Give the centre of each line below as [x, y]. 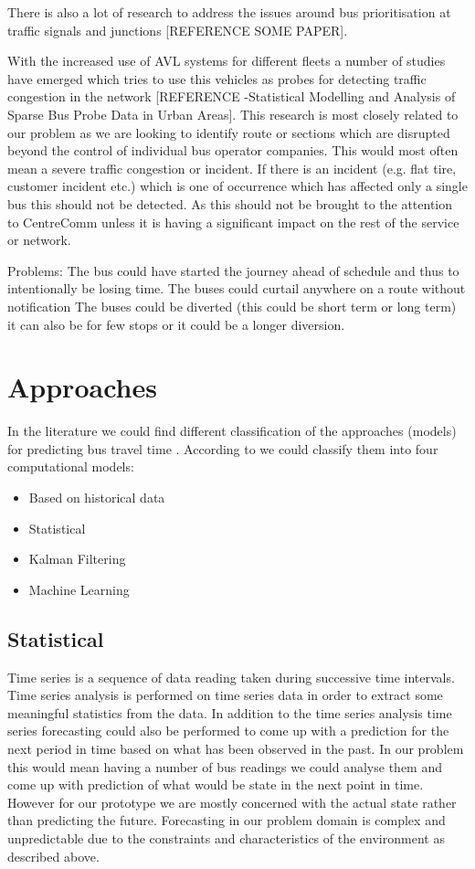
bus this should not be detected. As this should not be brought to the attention [230, 203]
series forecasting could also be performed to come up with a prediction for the [228, 731]
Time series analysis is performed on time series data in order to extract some [225, 695]
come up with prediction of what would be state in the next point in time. [216, 784]
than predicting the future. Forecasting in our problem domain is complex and [227, 820]
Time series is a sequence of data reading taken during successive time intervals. [231, 677]
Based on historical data [97, 497]
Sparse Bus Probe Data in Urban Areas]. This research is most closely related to [233, 114]
